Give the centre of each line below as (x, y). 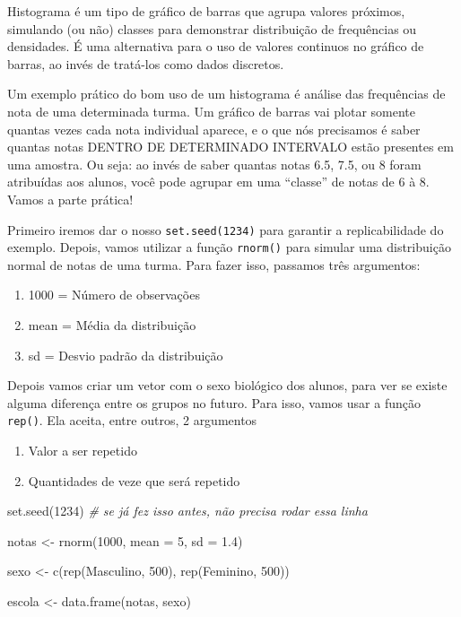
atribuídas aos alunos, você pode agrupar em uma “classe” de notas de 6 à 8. (218, 182)
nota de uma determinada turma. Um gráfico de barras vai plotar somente (211, 111)
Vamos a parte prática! (70, 199)
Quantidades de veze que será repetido (134, 480)
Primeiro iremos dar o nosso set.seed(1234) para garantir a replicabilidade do (226, 229)
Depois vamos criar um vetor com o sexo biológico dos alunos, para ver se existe (227, 385)
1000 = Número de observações (114, 295)
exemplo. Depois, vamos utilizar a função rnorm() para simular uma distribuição (229, 247)
